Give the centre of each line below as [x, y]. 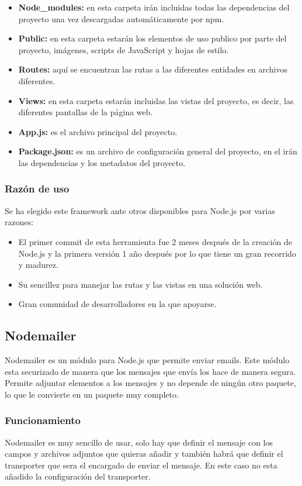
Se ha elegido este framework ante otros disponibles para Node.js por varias [140, 210]
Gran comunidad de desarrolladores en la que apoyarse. [117, 304]
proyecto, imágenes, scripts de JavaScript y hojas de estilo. [124, 49]
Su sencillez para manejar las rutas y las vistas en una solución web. [140, 284]
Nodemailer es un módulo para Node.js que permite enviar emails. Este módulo [147, 360]
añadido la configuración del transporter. [78, 476]
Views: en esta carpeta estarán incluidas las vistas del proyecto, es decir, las [156, 100]
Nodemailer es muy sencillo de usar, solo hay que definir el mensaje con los [139, 442]
